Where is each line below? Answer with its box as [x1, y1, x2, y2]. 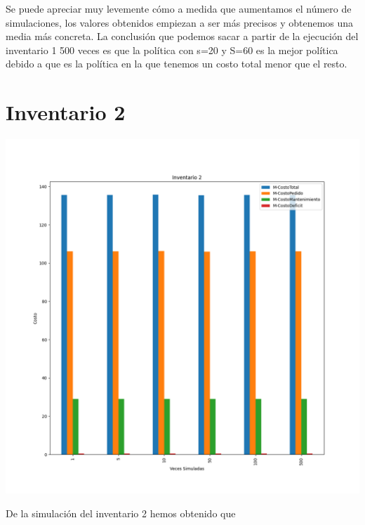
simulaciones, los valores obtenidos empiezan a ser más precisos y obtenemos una [6, 15, 354, 30]
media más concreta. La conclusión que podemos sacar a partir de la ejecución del [6, 29, 359, 44]
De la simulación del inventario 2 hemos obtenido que [6, 505, 236, 520]
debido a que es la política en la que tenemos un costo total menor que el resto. [6, 56, 347, 71]
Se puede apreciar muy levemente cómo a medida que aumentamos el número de [6, 1, 352, 15]
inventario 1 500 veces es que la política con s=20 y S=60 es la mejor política [6, 42, 338, 57]
